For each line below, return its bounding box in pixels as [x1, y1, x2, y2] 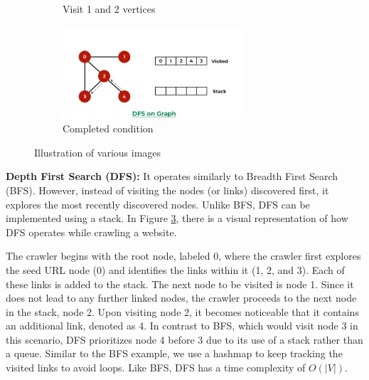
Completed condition [63, 121, 154, 136]
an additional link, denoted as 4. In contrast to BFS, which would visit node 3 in [6, 318, 358, 333]
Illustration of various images [34, 144, 161, 159]
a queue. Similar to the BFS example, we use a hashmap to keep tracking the [6, 346, 343, 361]
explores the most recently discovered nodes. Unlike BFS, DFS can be [6, 196, 310, 211]
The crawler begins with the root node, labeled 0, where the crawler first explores [6, 248, 361, 263]
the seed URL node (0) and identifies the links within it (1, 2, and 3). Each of [6, 262, 345, 277]
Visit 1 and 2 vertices [63, 1, 156, 16]
